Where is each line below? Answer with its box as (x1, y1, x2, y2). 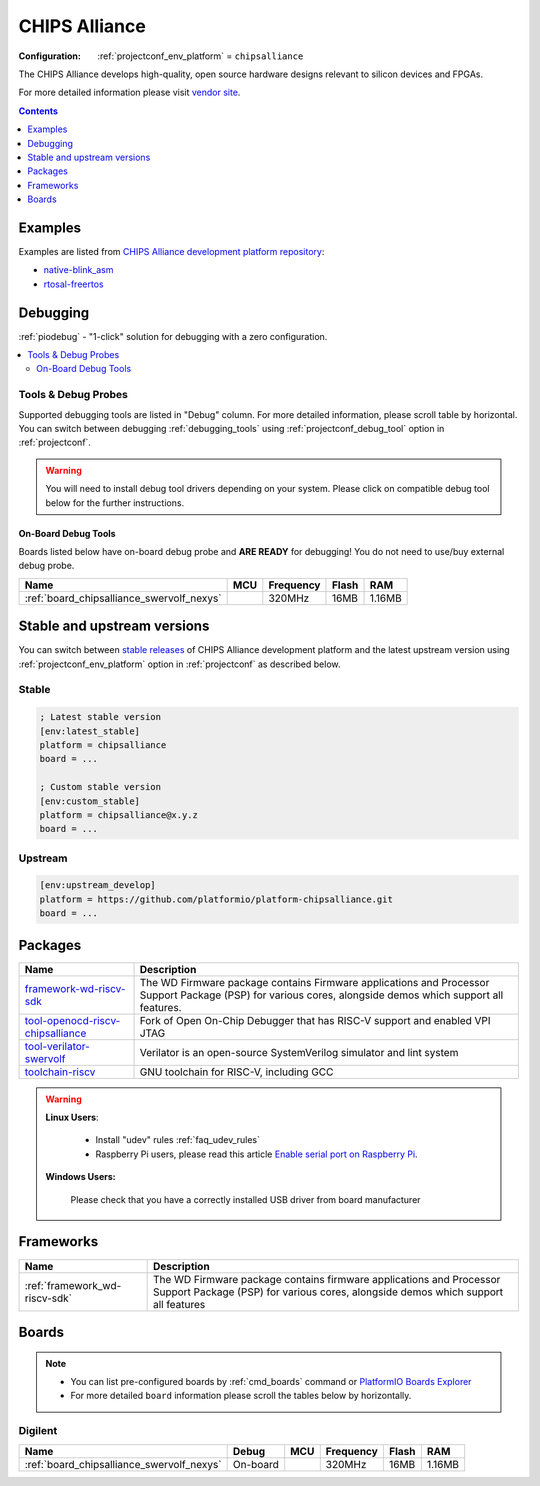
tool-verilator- (24, 1039, 90, 1053)
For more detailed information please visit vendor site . (18, 86, 241, 99)
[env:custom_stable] (39, 795, 140, 807)
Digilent (18, 1424, 58, 1438)
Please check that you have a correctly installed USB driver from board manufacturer (70, 1193, 421, 1205)
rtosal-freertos (43, 278, 104, 290)
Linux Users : (45, 1111, 99, 1124)
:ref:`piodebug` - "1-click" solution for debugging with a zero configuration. (18, 330, 328, 342)
